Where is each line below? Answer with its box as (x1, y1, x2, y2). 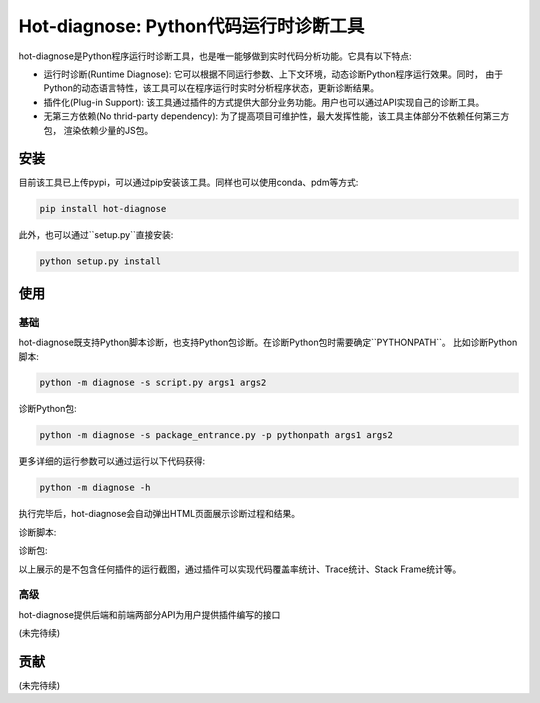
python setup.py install (39, 256, 162, 267)
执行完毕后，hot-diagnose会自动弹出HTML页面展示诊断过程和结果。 (18, 508, 301, 520)
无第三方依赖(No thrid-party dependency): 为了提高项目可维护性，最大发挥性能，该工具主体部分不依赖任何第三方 (43, 110, 510, 122)
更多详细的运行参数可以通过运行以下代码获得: (18, 455, 206, 467)
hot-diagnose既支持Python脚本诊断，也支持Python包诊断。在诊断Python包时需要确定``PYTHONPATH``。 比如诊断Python (18, 336, 518, 349)
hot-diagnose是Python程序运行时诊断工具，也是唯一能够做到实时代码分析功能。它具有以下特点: (18, 50, 412, 62)
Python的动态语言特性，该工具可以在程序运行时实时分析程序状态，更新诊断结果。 (43, 82, 380, 94)
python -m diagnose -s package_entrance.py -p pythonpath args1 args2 (39, 430, 394, 441)
